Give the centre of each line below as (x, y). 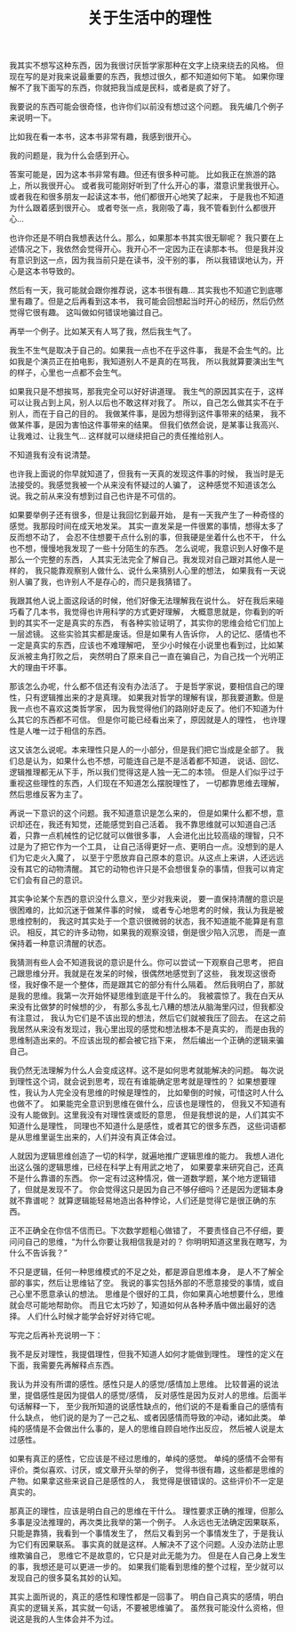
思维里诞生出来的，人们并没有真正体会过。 (102, 1137)
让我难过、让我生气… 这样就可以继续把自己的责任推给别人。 (119, 436)
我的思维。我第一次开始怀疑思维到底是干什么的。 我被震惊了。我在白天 (146, 996)
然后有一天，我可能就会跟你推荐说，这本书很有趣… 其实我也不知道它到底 (142, 290)
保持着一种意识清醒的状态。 (60, 944)
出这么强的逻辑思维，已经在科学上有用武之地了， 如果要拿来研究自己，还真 (147, 1167)
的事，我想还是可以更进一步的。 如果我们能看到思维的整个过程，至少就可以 (147, 1567)
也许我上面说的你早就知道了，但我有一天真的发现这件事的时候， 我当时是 (143, 474)
